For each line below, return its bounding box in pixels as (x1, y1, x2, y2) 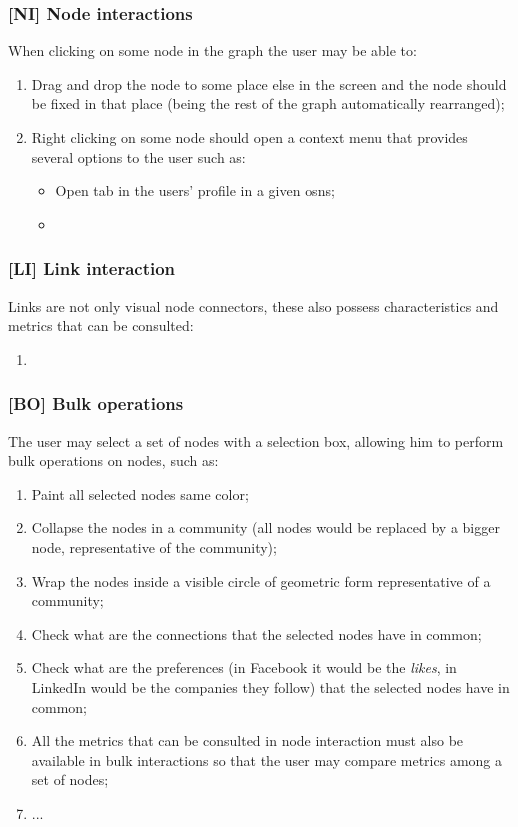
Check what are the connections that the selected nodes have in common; (31, 623, 482, 644)
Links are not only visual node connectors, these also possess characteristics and (8, 295, 499, 316)
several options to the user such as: (31, 146, 246, 167)
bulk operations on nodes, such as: (8, 450, 219, 471)
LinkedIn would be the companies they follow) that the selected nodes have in (31, 676, 510, 697)
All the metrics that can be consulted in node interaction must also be (31, 730, 464, 751)
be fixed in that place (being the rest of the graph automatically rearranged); (31, 93, 505, 114)
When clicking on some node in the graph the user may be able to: (8, 40, 417, 61)
